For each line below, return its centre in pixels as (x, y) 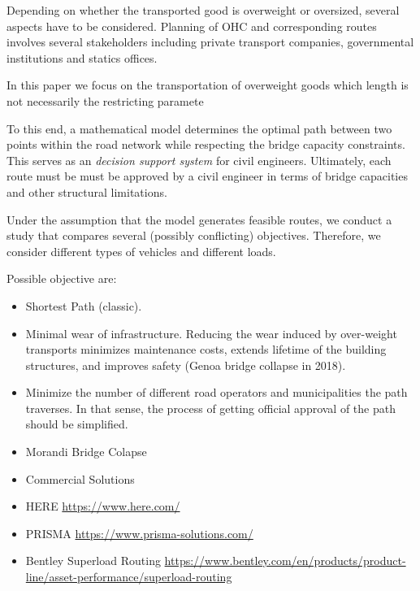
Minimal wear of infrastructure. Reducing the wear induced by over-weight (211, 333)
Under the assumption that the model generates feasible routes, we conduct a (199, 219)
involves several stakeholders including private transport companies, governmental (210, 42)
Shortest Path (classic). (84, 305)
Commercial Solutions (80, 478)
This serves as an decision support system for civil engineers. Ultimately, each (199, 160)
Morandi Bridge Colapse (86, 452)
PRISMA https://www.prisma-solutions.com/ (139, 533)
